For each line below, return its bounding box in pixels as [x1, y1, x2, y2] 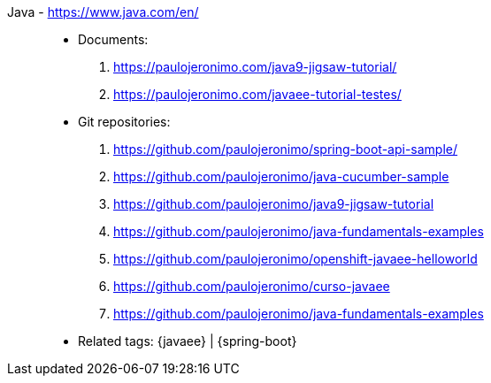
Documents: [78, 32, 149, 47]
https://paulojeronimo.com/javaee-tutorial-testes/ [113, 87, 402, 102]
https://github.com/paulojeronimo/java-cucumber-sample [113, 169, 449, 184]
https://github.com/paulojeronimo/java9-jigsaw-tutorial [113, 196, 434, 211]
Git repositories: [78, 114, 171, 129]
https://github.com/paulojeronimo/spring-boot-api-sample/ [113, 142, 458, 157]
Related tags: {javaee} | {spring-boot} [78, 333, 297, 349]
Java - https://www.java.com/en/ [7, 4, 199, 19]
